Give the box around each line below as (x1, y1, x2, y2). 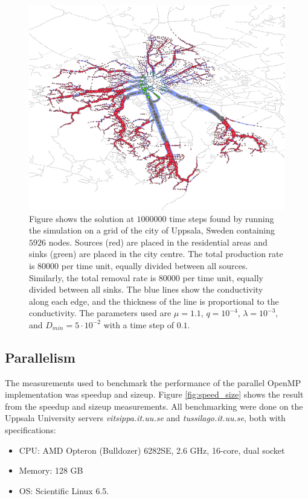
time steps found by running (169, 212, 274, 224)
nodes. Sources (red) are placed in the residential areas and (48, 235, 268, 248)
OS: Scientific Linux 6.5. (19, 484, 109, 497)
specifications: (5, 424, 56, 436)
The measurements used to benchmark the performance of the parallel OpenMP (5, 376, 301, 389)
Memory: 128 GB (19, 464, 83, 477)
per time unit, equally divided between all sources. (61, 259, 248, 272)
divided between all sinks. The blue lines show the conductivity (29, 283, 263, 296)
